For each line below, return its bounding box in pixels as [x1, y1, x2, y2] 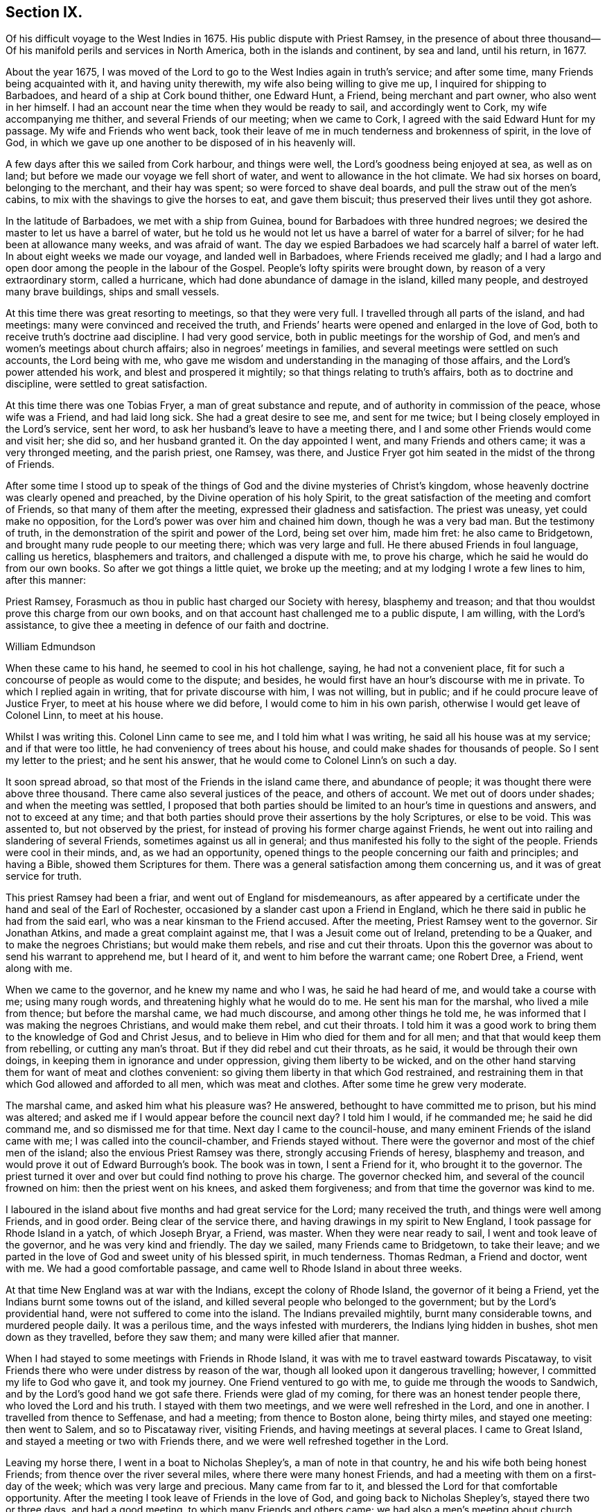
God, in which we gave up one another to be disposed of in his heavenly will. [6, 137, 355, 149]
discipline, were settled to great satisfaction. [6, 378, 207, 390]
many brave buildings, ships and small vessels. [6, 286, 220, 298]
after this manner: [6, 574, 87, 586]
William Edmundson [6, 641, 96, 653]
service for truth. [6, 870, 82, 883]
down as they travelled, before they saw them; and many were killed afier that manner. [6, 1331, 400, 1344]
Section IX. [6, 3, 83, 21]
